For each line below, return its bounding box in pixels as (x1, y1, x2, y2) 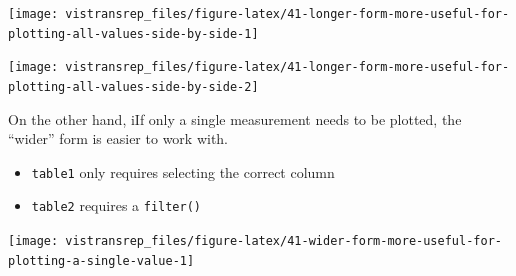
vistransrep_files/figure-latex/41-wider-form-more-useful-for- (65, 234, 502, 249)
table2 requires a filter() (31, 195, 202, 216)
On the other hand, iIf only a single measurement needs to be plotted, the (8, 108, 462, 129)
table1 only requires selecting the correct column (31, 161, 335, 182)
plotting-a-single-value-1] (8, 253, 195, 268)
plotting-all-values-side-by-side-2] (8, 79, 259, 94)
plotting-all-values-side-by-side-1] (8, 26, 259, 41)
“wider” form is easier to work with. (8, 128, 229, 149)
